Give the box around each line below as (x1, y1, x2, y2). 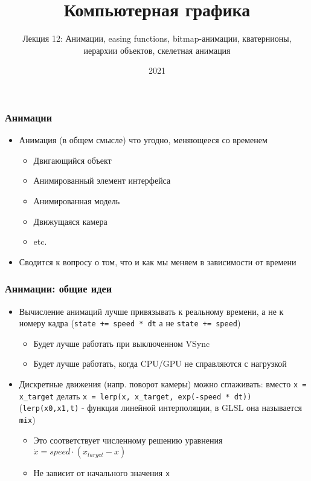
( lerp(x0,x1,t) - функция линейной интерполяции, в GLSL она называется (19, 401, 302, 414)
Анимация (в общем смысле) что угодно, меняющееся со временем (19, 134, 268, 146)
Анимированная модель (33, 194, 120, 207)
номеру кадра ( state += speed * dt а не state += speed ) (19, 317, 241, 329)
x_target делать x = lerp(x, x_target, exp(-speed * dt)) (19, 389, 252, 402)
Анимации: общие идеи (5, 281, 112, 296)
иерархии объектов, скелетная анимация (83, 44, 231, 56)
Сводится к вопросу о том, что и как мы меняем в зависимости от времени (19, 255, 297, 268)
